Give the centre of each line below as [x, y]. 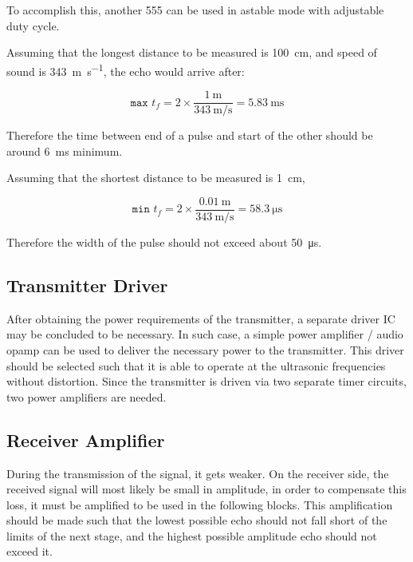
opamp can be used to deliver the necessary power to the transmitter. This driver [205, 349]
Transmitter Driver [87, 285]
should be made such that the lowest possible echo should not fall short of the [197, 520]
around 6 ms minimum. [65, 150]
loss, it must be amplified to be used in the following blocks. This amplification [200, 504]
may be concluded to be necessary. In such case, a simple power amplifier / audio [205, 334]
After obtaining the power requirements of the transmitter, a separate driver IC [201, 318]
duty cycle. [33, 25]
